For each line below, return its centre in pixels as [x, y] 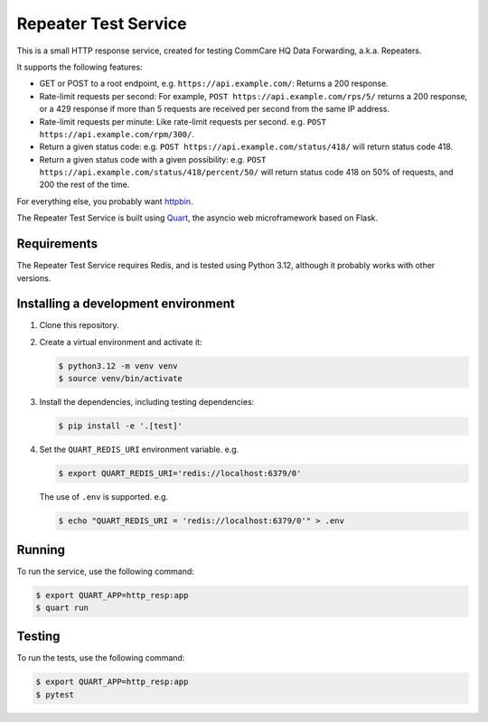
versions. [34, 278]
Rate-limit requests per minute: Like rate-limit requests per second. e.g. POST [183, 121]
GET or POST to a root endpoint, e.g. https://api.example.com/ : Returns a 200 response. [214, 84]
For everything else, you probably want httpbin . [105, 201]
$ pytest [55, 694]
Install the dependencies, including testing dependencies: [147, 402]
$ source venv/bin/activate [120, 379]
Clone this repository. [79, 325]
